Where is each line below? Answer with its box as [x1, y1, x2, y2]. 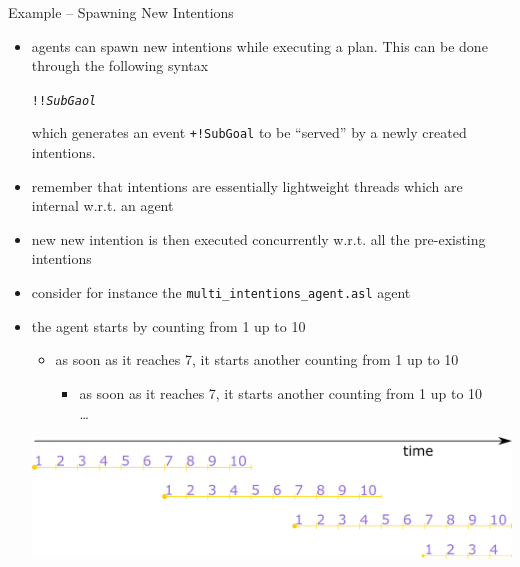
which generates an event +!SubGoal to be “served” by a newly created [31, 122, 467, 143]
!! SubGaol [31, 93, 97, 108]
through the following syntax [31, 55, 209, 76]
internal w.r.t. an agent [31, 195, 174, 216]
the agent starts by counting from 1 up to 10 [31, 315, 306, 336]
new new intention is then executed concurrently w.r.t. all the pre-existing [31, 228, 486, 249]
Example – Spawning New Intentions [8, 2, 234, 22]
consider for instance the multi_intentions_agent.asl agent [31, 282, 411, 303]
